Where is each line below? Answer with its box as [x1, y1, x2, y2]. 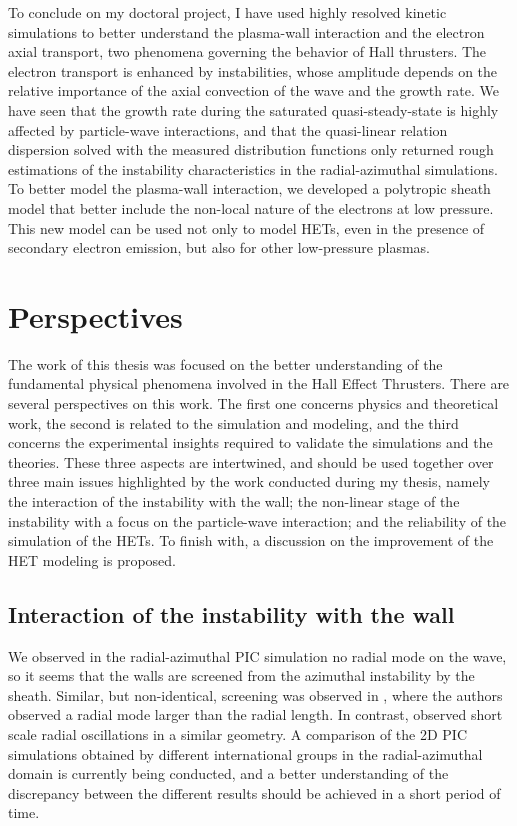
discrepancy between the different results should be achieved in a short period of [8, 782, 501, 803]
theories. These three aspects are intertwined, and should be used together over [8, 451, 494, 472]
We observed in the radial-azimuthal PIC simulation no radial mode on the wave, [8, 645, 507, 666]
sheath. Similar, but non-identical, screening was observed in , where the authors [8, 684, 503, 705]
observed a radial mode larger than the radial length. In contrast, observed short [8, 704, 503, 725]
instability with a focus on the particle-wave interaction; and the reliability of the [8, 510, 507, 531]
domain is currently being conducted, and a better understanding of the [8, 763, 449, 784]
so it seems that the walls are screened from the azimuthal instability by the [8, 665, 475, 686]
